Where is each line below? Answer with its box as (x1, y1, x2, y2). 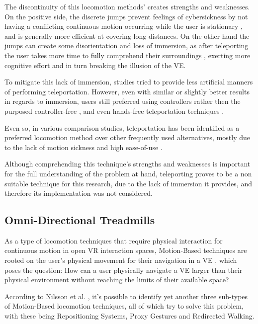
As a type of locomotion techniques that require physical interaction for (4, 235, 223, 245)
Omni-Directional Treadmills (4, 212, 155, 228)
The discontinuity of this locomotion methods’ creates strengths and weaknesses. (4, 1, 250, 11)
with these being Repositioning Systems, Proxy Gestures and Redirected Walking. (4, 311, 255, 321)
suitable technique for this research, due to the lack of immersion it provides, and (4, 178, 252, 188)
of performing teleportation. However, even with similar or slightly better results (4, 86, 250, 96)
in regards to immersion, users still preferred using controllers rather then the (4, 96, 241, 106)
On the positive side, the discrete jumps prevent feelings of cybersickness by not (4, 11, 248, 21)
